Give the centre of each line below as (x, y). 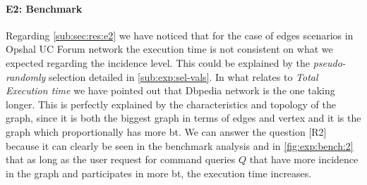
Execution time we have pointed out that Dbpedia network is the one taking (170, 90)
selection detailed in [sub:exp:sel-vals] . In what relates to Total (183, 76)
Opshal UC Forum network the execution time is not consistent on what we (169, 49)
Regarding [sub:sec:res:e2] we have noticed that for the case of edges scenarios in (180, 35)
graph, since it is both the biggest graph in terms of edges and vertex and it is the (183, 118)
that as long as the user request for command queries (121, 159)
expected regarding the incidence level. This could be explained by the (158, 62)
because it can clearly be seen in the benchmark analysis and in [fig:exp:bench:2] (180, 145)
